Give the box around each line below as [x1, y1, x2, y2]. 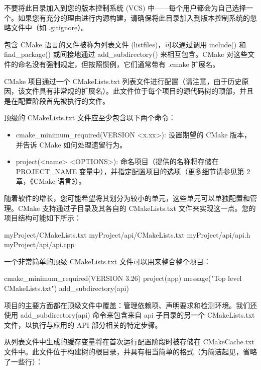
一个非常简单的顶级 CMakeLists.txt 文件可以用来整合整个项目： [4, 256, 211, 266]
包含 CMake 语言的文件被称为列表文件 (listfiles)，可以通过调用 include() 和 [4, 39, 246, 49]
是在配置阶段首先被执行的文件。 [4, 95, 109, 106]
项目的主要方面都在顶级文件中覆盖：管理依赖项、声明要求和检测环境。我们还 [4, 300, 257, 310]
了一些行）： [4, 356, 43, 366]
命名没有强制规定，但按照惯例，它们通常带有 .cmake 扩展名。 [18, 58, 220, 69]
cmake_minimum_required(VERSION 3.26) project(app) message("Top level [4, 273, 242, 283]
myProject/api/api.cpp [4, 239, 75, 250]
